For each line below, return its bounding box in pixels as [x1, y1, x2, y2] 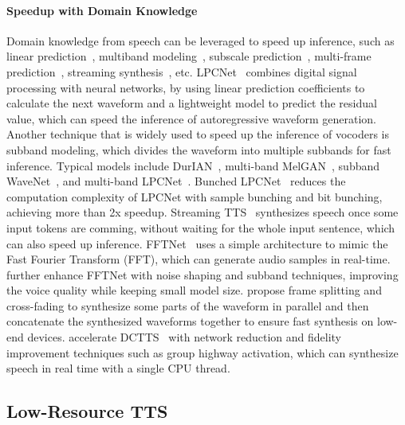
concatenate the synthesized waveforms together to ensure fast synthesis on [6, 313, 374, 329]
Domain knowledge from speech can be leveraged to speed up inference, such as [6, 32, 395, 49]
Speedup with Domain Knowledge [6, 2, 198, 18]
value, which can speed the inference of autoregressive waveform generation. [6, 110, 376, 127]
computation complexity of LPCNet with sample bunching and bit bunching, [6, 188, 383, 205]
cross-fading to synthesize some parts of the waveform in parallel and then [6, 297, 369, 314]
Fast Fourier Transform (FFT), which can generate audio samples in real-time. [6, 251, 391, 267]
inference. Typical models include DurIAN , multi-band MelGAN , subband [6, 157, 380, 174]
